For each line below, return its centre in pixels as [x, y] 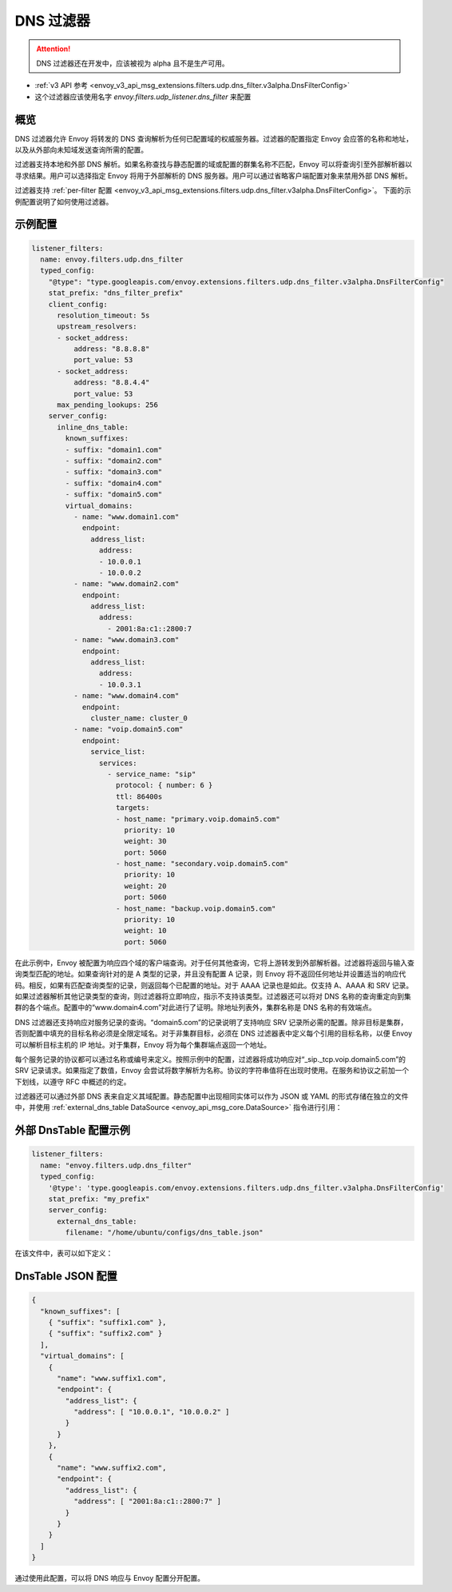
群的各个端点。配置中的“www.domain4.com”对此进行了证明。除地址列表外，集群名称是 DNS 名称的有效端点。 [195, 1007]
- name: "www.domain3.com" [126, 640]
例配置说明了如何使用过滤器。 [64, 201]
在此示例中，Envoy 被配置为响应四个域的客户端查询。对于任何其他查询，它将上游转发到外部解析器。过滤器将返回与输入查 [214, 963]
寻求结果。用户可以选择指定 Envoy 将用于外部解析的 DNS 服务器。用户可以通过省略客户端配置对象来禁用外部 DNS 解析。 [213, 175]
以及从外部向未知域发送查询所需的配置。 [81, 150]
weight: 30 [145, 841]
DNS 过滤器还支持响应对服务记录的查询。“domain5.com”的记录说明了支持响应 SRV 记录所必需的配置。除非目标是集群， [211, 1022]
